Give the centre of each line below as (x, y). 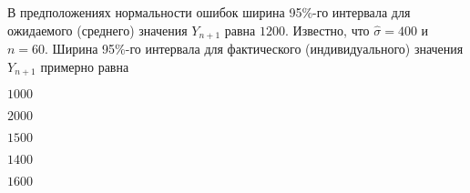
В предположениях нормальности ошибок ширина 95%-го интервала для (209, 12)
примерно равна (85, 66)
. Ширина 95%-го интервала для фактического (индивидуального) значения (254, 49)
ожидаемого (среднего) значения (97, 30)
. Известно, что (327, 30)
